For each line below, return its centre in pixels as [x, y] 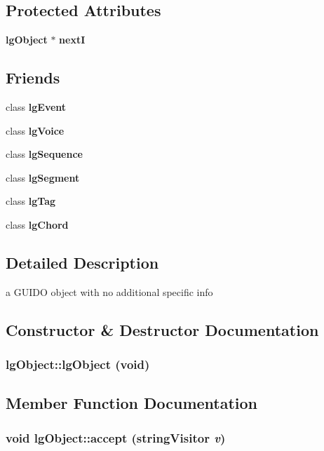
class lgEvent [36, 107]
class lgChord [37, 224]
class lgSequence [44, 154]
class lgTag [31, 201]
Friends [33, 78]
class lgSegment [43, 177]
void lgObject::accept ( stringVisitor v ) [116, 437]
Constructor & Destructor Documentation [162, 329]
